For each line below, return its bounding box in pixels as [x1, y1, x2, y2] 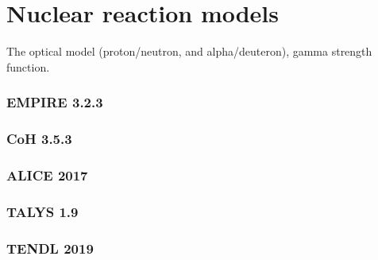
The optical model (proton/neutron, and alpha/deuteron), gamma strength [6, 43, 372, 60]
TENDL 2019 [6, 238, 94, 258]
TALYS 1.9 [6, 201, 79, 221]
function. [6, 58, 50, 75]
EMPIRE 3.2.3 [6, 92, 103, 112]
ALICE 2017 [6, 165, 88, 184]
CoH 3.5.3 [6, 129, 72, 149]
